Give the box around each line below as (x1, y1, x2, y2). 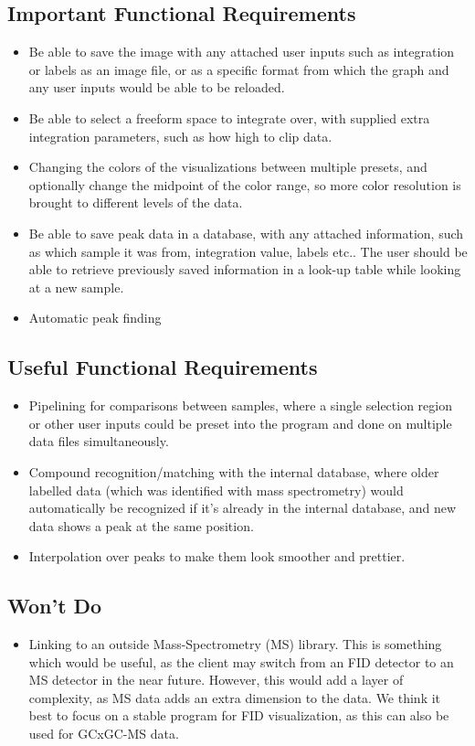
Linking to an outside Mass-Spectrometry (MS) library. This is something (28, 634, 442, 654)
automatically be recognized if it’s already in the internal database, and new (28, 498, 457, 517)
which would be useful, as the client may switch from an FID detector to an (28, 652, 454, 671)
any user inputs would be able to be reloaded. (28, 78, 285, 97)
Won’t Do (7, 591, 102, 620)
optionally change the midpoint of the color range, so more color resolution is (28, 175, 461, 194)
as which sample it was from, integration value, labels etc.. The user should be (28, 241, 468, 261)
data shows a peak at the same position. (28, 516, 254, 535)
